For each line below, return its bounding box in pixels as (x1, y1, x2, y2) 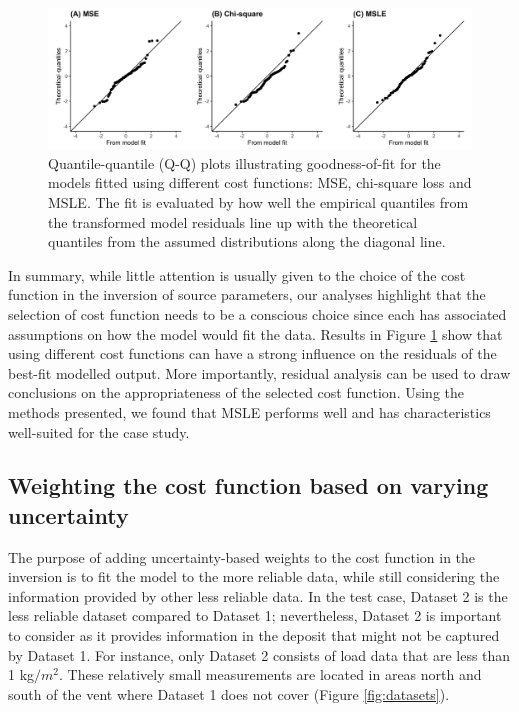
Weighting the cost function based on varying (8, 470, 489, 501)
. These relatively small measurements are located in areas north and (59, 664, 482, 685)
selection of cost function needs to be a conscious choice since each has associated (8, 303, 507, 324)
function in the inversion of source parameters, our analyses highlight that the (8, 284, 486, 305)
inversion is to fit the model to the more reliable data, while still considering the (8, 566, 500, 587)
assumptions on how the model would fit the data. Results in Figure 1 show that (8, 323, 503, 344)
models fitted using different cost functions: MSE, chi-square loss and (48, 172, 472, 193)
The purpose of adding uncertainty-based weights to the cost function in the (8, 546, 476, 567)
